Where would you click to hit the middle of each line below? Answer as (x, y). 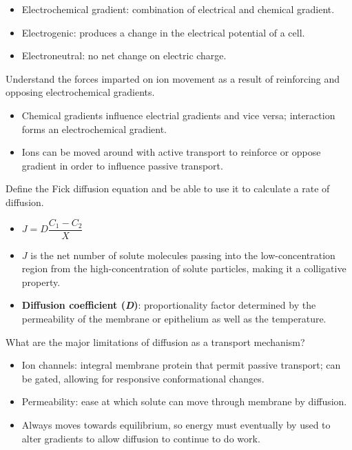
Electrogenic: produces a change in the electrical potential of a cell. (163, 32)
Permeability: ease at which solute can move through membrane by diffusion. (184, 401)
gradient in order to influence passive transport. (122, 165)
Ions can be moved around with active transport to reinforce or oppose (171, 152)
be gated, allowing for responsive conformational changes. (143, 378)
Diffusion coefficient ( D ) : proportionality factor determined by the (169, 305)
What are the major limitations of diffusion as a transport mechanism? (155, 341)
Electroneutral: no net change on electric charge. (124, 55)
